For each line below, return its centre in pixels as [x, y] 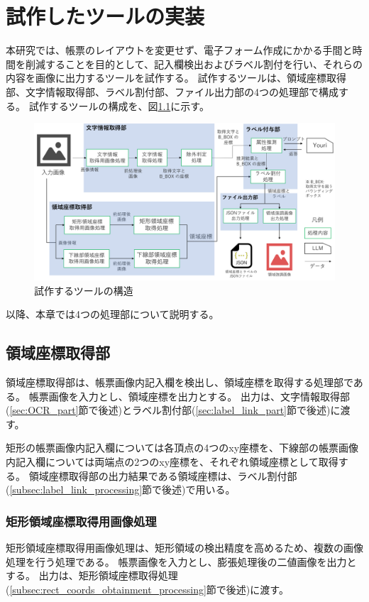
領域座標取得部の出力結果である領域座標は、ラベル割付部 [163, 475]
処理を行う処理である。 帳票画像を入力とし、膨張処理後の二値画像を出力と [181, 561]
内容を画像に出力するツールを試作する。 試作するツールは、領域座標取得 [176, 78]
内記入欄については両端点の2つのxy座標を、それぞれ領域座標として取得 [172, 461]
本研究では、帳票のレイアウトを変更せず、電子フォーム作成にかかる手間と [179, 50]
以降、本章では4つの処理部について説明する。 [112, 314]
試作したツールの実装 [105, 16]
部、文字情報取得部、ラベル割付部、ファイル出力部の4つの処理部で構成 [172, 91]
